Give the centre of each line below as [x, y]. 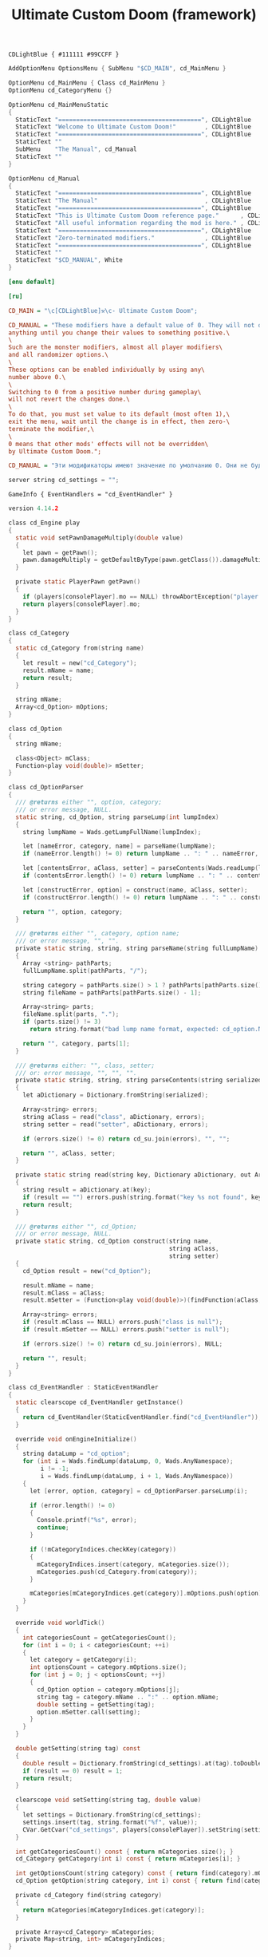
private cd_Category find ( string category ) [89, 1896]
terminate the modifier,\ [51, 429]
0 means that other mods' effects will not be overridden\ [108, 444]
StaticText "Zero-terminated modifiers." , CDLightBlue [133, 238]
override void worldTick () [60, 1623]
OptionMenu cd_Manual [44, 178]
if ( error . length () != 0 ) [72, 1505]
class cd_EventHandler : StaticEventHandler [83, 1388]
